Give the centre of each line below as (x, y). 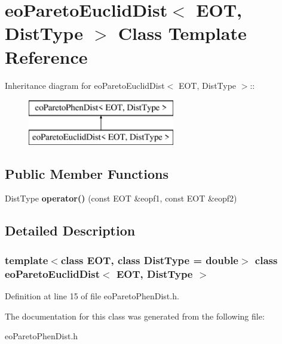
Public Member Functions (87, 173)
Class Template (182, 33)
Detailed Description (70, 230)
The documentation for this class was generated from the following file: (135, 316)
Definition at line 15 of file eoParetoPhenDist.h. (92, 295)
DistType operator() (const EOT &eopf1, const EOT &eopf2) (121, 198)
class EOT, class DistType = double (149, 260)
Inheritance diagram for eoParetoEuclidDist (85, 85)
